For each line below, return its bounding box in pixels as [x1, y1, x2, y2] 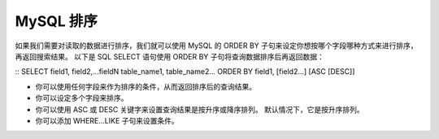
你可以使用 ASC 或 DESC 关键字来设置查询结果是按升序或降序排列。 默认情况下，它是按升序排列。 [35, 104, 365, 114]
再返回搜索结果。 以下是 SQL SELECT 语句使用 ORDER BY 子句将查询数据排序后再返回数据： [15, 51, 325, 61]
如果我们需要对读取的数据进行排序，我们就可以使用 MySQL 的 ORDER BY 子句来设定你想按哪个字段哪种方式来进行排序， [15, 41, 418, 50]
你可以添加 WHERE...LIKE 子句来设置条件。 [35, 115, 179, 125]
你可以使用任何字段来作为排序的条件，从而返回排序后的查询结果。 [35, 81, 256, 91]
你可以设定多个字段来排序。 [35, 93, 128, 103]
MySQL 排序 [15, 12, 98, 30]
